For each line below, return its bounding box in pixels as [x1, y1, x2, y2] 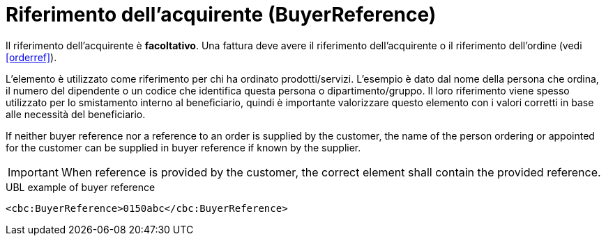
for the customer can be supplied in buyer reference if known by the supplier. [6, 141, 361, 153]
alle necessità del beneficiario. [6, 108, 146, 120]
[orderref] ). [6, 51, 57, 63]
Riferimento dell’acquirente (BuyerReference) [6, 3, 437, 26]
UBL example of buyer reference [6, 181, 156, 193]
